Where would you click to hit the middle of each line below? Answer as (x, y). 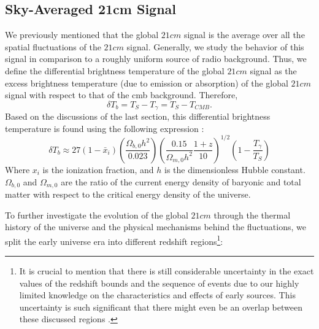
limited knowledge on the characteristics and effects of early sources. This (157, 295)
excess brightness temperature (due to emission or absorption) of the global (147, 83)
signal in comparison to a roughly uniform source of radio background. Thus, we (156, 59)
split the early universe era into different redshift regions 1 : (114, 240)
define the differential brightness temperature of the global (115, 70)
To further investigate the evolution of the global (97, 215)
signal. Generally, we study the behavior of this (215, 46)
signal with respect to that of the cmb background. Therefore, (121, 95)
